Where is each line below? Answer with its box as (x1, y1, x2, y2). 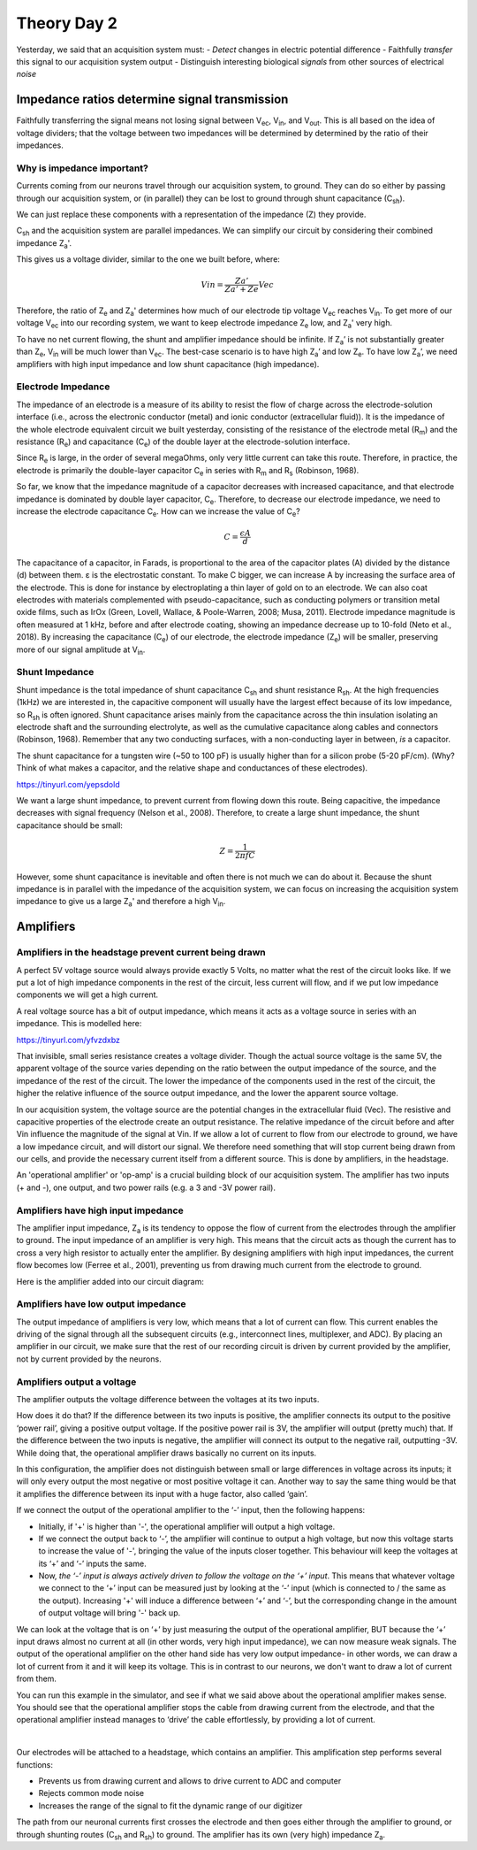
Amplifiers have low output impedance (16, 1298, 186, 1310)
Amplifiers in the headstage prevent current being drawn (16, 947, 266, 959)
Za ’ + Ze (224, 284, 260, 295)
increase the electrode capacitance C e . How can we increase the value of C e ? (16, 505, 300, 518)
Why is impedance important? (16, 162, 149, 174)
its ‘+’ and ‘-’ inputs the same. (38, 1558, 147, 1569)
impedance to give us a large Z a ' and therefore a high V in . (16, 896, 226, 909)
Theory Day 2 (16, 13, 118, 33)
